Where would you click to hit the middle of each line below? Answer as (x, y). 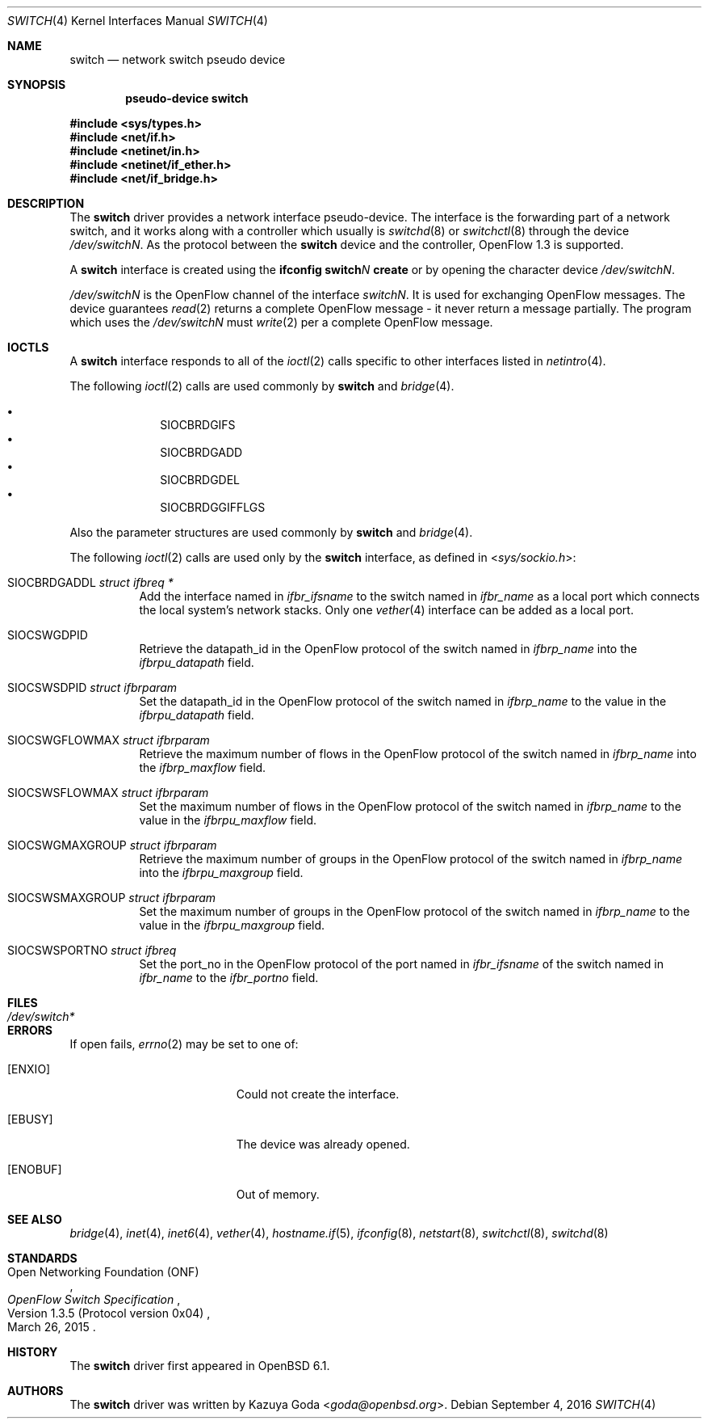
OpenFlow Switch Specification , (94, 1299)
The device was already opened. (323, 1144)
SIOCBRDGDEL (200, 480)
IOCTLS (28, 347)
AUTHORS (36, 1391)
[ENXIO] (29, 1069)
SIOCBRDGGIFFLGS (213, 507)
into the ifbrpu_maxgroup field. (221, 873)
